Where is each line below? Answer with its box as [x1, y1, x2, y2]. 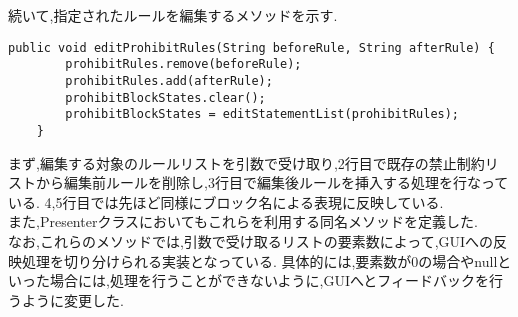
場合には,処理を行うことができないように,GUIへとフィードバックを [49, 270, 490, 291]
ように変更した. [21, 289, 124, 310]
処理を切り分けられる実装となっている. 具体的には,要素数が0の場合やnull [21, 250, 498, 271]
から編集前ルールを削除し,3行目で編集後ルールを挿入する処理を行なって [35, 172, 509, 193]
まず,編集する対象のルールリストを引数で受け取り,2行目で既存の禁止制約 [8, 152, 485, 173]
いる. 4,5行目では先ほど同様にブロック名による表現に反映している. [8, 191, 444, 212]
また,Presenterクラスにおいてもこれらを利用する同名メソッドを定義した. [8, 211, 478, 232]
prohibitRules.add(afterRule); [65, 73, 273, 88]
